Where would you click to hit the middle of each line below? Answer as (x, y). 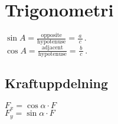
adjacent (52, 48)
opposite (51, 36)
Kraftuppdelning (57, 83)
